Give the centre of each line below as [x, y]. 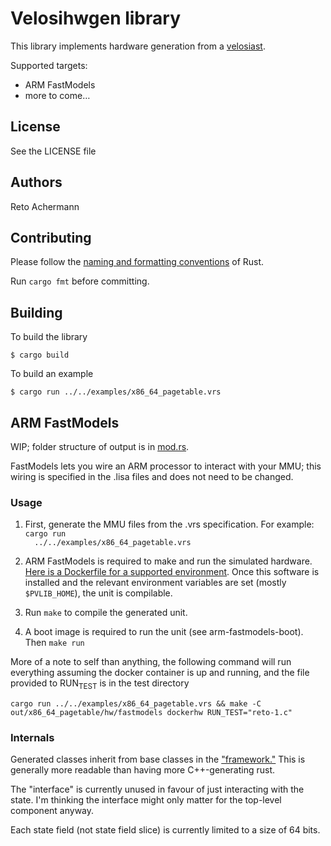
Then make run [54, 643]
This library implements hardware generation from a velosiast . [138, 46]
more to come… [57, 95]
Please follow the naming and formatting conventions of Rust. [137, 262]
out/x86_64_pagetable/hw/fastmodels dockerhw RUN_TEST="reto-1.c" [151, 713]
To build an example [52, 374]
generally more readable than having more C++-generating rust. [142, 770]
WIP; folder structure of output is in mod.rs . [100, 446]
